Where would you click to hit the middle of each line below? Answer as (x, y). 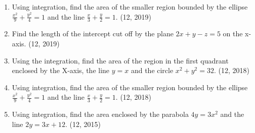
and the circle (152, 70)
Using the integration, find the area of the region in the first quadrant (120, 60)
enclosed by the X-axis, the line (61, 70)
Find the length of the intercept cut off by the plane (93, 34)
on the (233, 34)
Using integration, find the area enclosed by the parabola (100, 114)
